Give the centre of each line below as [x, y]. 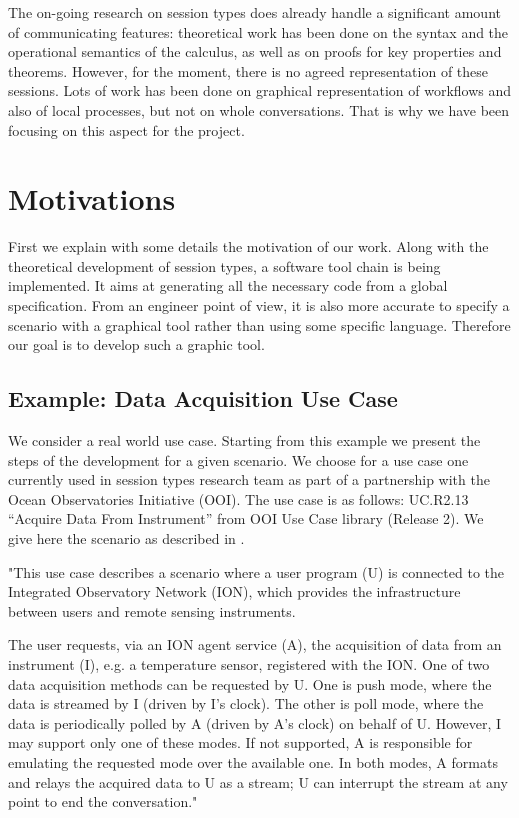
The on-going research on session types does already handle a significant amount [254, 12]
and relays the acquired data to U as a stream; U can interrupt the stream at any [258, 781]
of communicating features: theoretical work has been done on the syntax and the [258, 31]
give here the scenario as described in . [126, 538]
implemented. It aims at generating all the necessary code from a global [228, 285]
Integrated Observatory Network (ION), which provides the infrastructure [234, 591]
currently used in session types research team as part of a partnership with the [249, 479]
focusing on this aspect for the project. [126, 129]
